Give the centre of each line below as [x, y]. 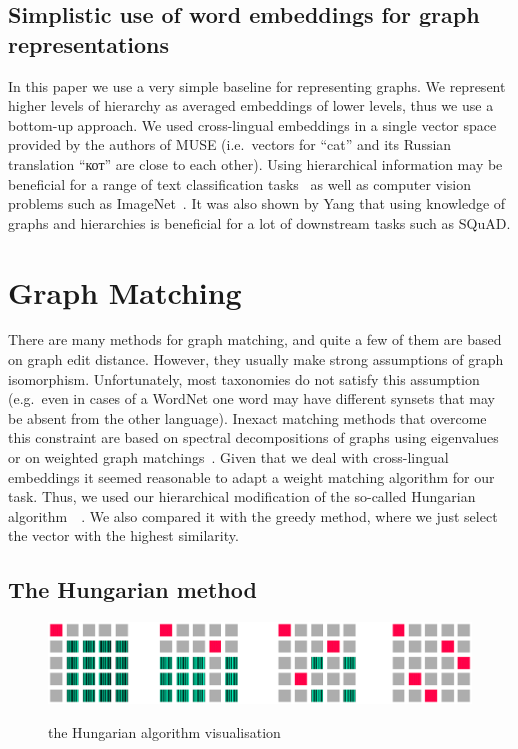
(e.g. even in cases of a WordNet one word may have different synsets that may [251, 398]
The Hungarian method [132, 589]
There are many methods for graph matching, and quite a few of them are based [255, 339]
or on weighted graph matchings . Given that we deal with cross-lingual [228, 457]
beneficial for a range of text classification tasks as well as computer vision [240, 183]
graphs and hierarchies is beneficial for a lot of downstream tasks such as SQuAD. [259, 222]
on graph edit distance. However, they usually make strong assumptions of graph [256, 359]
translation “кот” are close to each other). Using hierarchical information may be [255, 163]
